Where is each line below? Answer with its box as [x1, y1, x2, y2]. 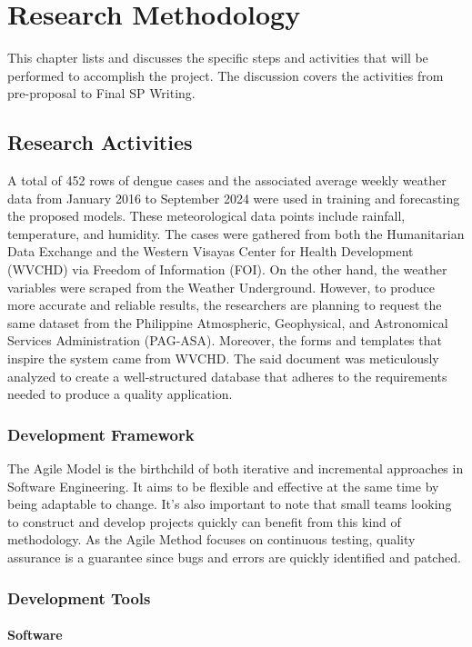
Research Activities [7, 128, 193, 156]
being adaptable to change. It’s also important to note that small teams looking [7, 494, 452, 513]
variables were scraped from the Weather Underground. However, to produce [7, 277, 435, 296]
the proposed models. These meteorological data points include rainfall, [7, 206, 406, 225]
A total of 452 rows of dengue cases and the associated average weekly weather [7, 171, 447, 190]
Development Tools [7, 586, 151, 609]
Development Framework [7, 423, 195, 445]
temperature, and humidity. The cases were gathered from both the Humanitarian [7, 224, 465, 243]
